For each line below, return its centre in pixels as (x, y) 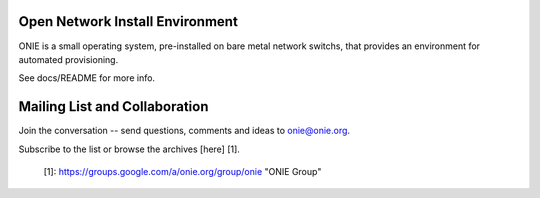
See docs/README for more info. (86, 78)
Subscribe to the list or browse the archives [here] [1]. (129, 149)
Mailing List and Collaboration (113, 106)
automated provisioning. (68, 59)
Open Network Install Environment (128, 21)
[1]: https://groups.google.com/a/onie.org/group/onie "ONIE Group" (182, 171)
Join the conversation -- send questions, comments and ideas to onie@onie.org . (184, 131)
